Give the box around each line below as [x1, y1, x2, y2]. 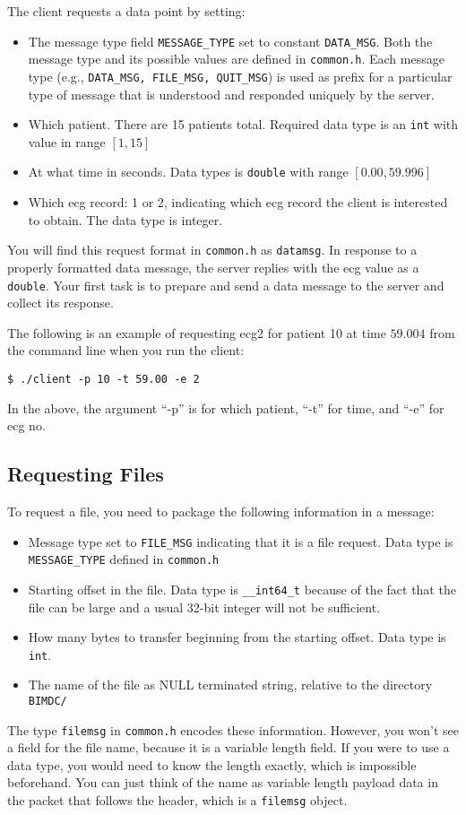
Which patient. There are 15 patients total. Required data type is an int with [28, 115, 459, 134]
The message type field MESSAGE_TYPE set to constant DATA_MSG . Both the [28, 31, 433, 50]
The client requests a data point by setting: [7, 2, 246, 20]
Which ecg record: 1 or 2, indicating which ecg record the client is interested [28, 193, 448, 212]
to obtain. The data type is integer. [28, 210, 223, 229]
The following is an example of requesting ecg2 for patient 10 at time [7, 323, 386, 342]
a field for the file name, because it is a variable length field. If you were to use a [7, 738, 450, 757]
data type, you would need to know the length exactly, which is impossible [7, 755, 417, 774]
